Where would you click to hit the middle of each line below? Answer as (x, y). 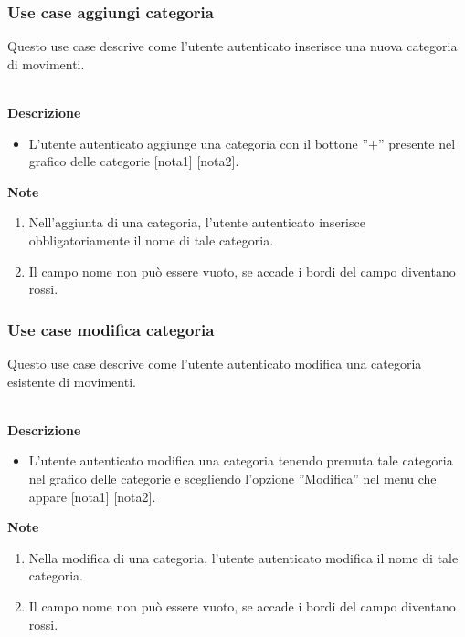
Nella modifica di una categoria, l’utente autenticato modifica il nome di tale (243, 557)
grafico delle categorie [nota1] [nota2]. (134, 161)
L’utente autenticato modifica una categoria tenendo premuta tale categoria (241, 460)
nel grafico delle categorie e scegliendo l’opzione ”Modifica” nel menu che (232, 478)
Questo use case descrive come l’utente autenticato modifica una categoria (215, 363)
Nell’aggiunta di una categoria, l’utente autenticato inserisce (197, 222)
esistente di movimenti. (72, 381)
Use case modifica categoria (111, 329)
